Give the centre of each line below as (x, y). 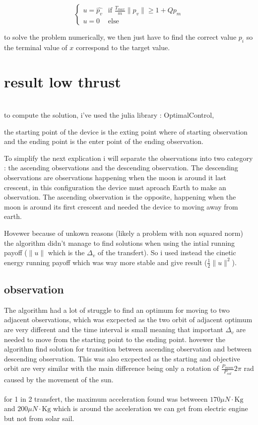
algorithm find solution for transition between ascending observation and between (128, 349)
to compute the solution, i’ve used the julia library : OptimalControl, (109, 115)
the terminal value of (36, 47)
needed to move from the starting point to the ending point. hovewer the (115, 339)
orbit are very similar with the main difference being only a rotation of (112, 368)
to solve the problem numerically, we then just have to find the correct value (120, 37)
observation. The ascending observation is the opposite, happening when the (120, 197)
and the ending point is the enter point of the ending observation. (104, 141)
